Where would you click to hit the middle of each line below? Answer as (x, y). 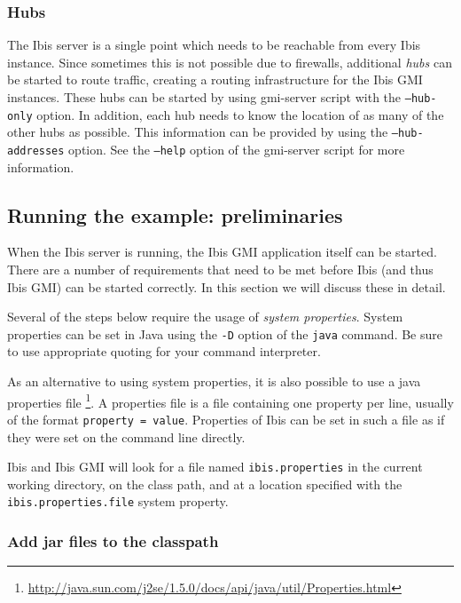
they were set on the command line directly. (126, 436)
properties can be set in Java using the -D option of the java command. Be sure (225, 333)
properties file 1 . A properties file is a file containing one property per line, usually (230, 401)
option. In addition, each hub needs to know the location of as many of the (240, 114)
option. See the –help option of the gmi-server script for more (237, 149)
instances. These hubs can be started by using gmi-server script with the (204, 97)
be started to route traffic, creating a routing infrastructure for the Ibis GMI (215, 79)
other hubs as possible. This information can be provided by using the (198, 132)
